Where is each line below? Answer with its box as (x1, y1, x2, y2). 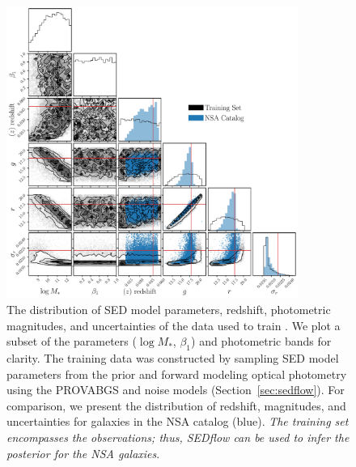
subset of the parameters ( (6, 333, 137, 350)
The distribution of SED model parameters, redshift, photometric (6, 300, 331, 317)
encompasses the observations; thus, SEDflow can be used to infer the (6, 428, 350, 445)
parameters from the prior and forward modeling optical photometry (6, 365, 347, 382)
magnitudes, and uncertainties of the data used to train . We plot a (6, 316, 341, 333)
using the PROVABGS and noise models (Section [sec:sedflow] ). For (6, 381, 345, 398)
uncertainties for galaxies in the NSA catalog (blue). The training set (6, 413, 349, 430)
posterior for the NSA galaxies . (6, 444, 160, 461)
